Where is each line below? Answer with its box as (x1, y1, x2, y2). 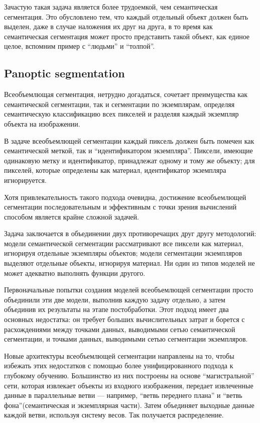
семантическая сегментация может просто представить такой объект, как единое (4, 31, 250, 41)
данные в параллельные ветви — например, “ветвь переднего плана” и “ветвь (4, 390, 242, 400)
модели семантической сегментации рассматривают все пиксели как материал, (4, 238, 243, 248)
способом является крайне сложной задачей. (4, 211, 139, 222)
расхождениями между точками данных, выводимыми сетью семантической (4, 324, 235, 334)
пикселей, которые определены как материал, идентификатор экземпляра (4, 165, 226, 175)
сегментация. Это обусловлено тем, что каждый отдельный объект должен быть (4, 11, 248, 22)
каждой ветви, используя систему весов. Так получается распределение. (4, 409, 224, 420)
